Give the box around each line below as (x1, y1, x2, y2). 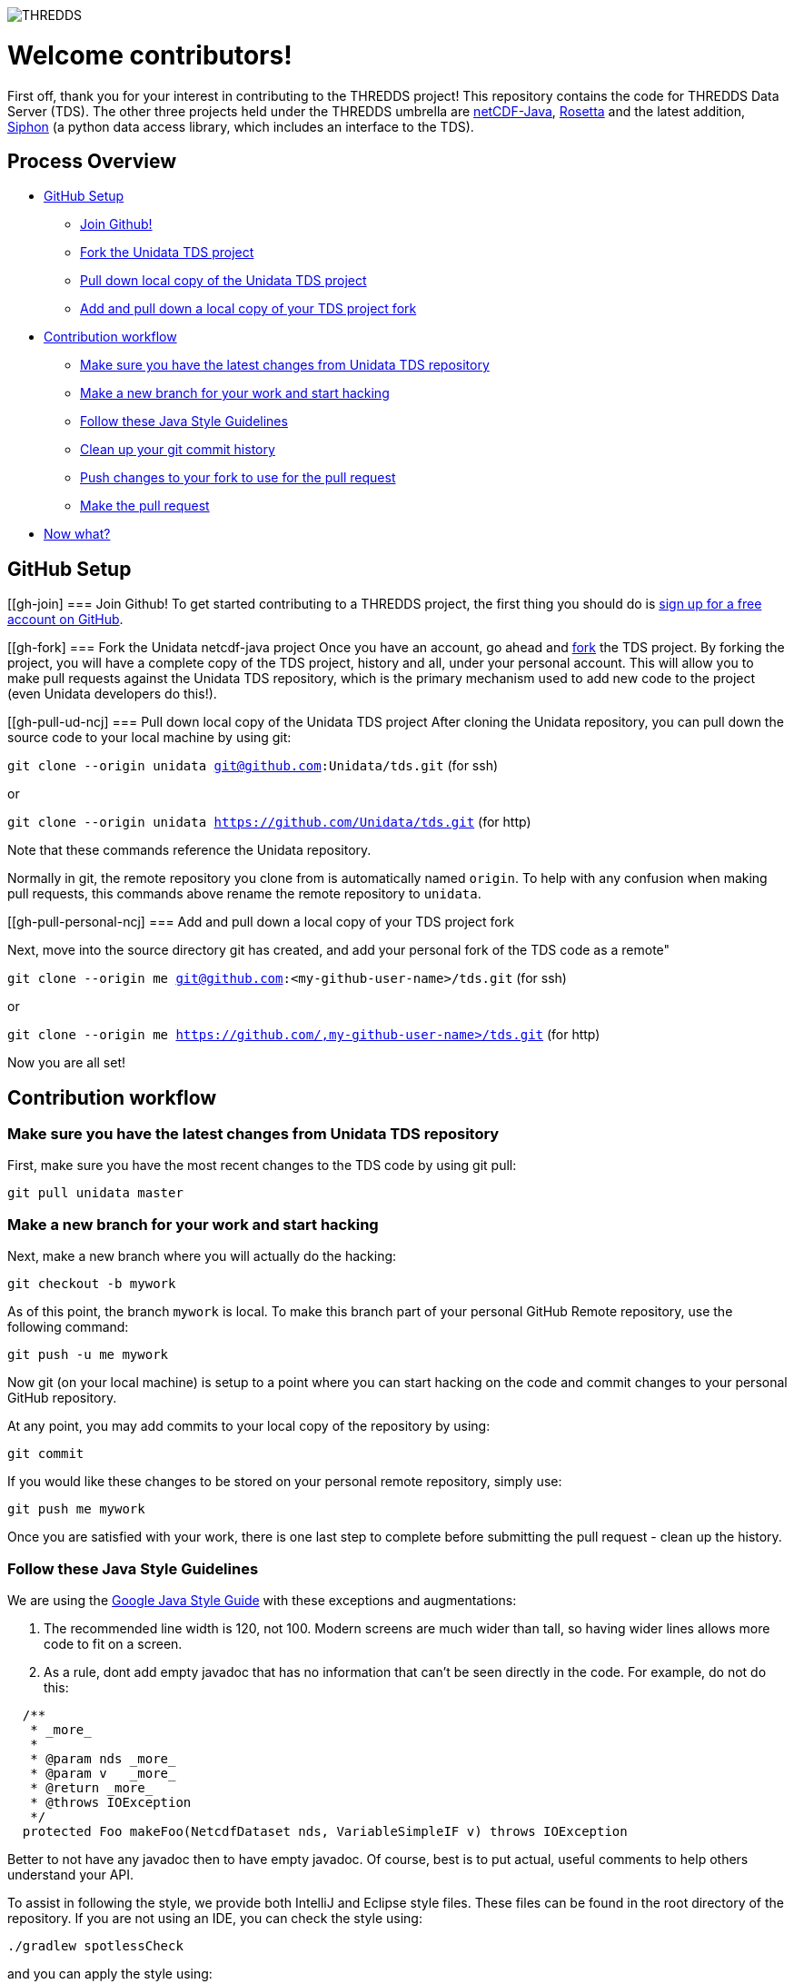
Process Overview (7, 149, 177, 173)
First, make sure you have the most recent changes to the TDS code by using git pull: (7, 1157, 517, 1174)
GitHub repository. (7, 1390, 117, 1406)
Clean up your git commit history (80, 441, 275, 458)
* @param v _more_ (30, 1765, 176, 1781)
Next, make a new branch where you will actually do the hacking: (7, 1248, 397, 1265)
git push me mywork (7, 1502, 145, 1517)
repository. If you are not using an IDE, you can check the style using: (7, 1910, 422, 1926)
